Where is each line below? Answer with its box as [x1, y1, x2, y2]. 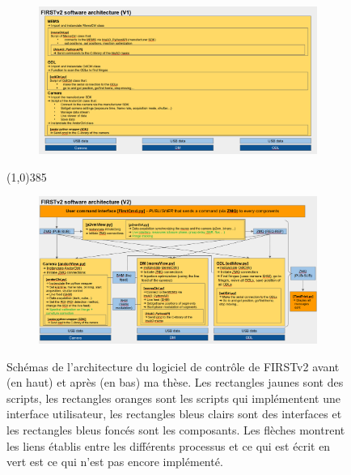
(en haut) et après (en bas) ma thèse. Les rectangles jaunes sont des [6, 374, 344, 391]
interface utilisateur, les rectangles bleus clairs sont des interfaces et [6, 405, 342, 422]
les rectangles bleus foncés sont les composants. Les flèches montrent [6, 421, 345, 438]
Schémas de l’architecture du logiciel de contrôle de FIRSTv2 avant [6, 357, 340, 374]
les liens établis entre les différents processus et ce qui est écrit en [6, 437, 331, 454]
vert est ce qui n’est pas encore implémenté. [6, 453, 223, 470]
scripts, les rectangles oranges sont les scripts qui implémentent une [6, 389, 341, 406]
